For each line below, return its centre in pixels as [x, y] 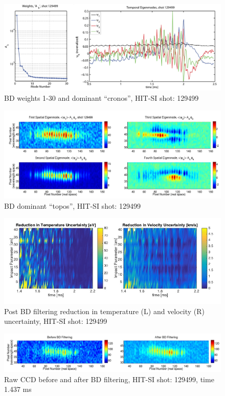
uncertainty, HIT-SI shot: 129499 [56, 321]
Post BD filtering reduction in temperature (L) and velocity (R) [105, 311]
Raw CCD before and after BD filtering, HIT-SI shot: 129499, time [109, 379]
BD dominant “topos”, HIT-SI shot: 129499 [72, 205]
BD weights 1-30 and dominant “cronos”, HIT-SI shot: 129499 [102, 97]
